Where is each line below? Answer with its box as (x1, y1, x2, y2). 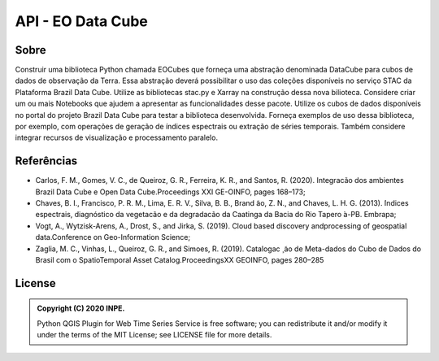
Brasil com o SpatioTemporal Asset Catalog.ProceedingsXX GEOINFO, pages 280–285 (35, 255, 324, 265)
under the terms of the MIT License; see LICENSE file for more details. (37, 330, 272, 340)
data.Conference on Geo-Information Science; (35, 233, 191, 242)
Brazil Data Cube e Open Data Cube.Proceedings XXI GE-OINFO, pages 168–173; (35, 187, 306, 197)
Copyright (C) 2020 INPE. (37, 303, 125, 313)
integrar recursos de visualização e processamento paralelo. (15, 133, 219, 142)
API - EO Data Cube (15, 12, 148, 30)
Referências (15, 154, 78, 168)
